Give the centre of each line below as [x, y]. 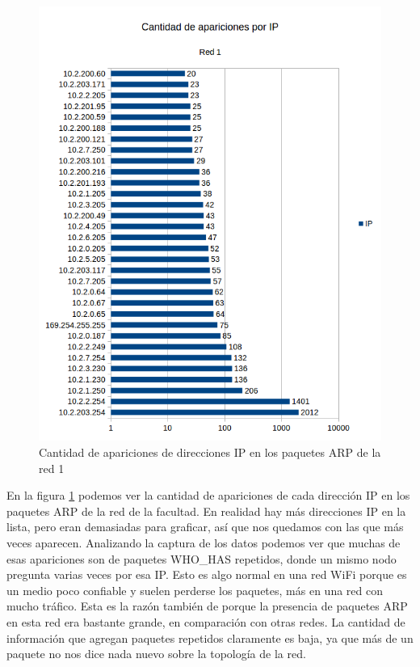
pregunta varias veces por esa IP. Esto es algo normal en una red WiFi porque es [207, 574]
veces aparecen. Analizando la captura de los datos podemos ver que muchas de [204, 542]
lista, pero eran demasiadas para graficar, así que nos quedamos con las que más [205, 527]
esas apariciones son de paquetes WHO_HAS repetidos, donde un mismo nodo [202, 558]
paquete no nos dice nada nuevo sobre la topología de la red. [156, 654]
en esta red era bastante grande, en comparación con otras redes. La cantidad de [206, 621]
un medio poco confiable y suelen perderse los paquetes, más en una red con [195, 590]
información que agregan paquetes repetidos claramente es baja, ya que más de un [210, 637]
